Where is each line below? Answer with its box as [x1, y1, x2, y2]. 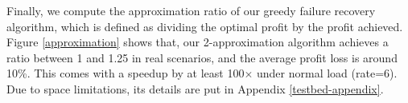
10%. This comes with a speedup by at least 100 [6, 65, 245, 81]
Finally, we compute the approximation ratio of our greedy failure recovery [6, 2, 376, 18]
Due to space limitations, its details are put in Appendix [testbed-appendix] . [6, 80, 384, 97]
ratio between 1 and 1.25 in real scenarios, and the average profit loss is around [6, 49, 398, 65]
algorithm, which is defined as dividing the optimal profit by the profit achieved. [6, 18, 403, 34]
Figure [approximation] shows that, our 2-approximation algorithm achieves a [6, 34, 389, 50]
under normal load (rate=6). [257, 65, 398, 81]
